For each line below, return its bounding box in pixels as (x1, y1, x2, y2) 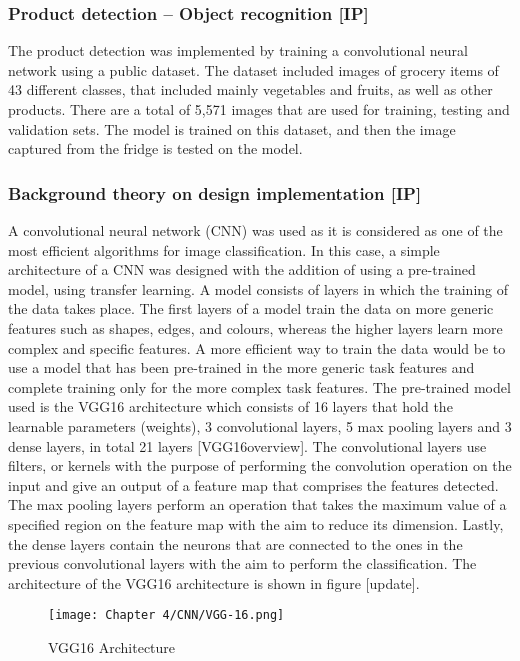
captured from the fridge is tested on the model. (8, 138, 303, 159)
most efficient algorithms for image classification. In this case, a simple (8, 239, 440, 260)
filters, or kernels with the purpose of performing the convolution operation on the (8, 455, 512, 476)
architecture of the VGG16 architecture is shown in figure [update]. (8, 572, 420, 593)
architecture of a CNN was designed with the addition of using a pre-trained (8, 259, 476, 280)
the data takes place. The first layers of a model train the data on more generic (8, 298, 494, 319)
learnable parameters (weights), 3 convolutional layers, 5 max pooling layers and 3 (8, 415, 512, 436)
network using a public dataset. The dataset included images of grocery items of (8, 59, 499, 80)
